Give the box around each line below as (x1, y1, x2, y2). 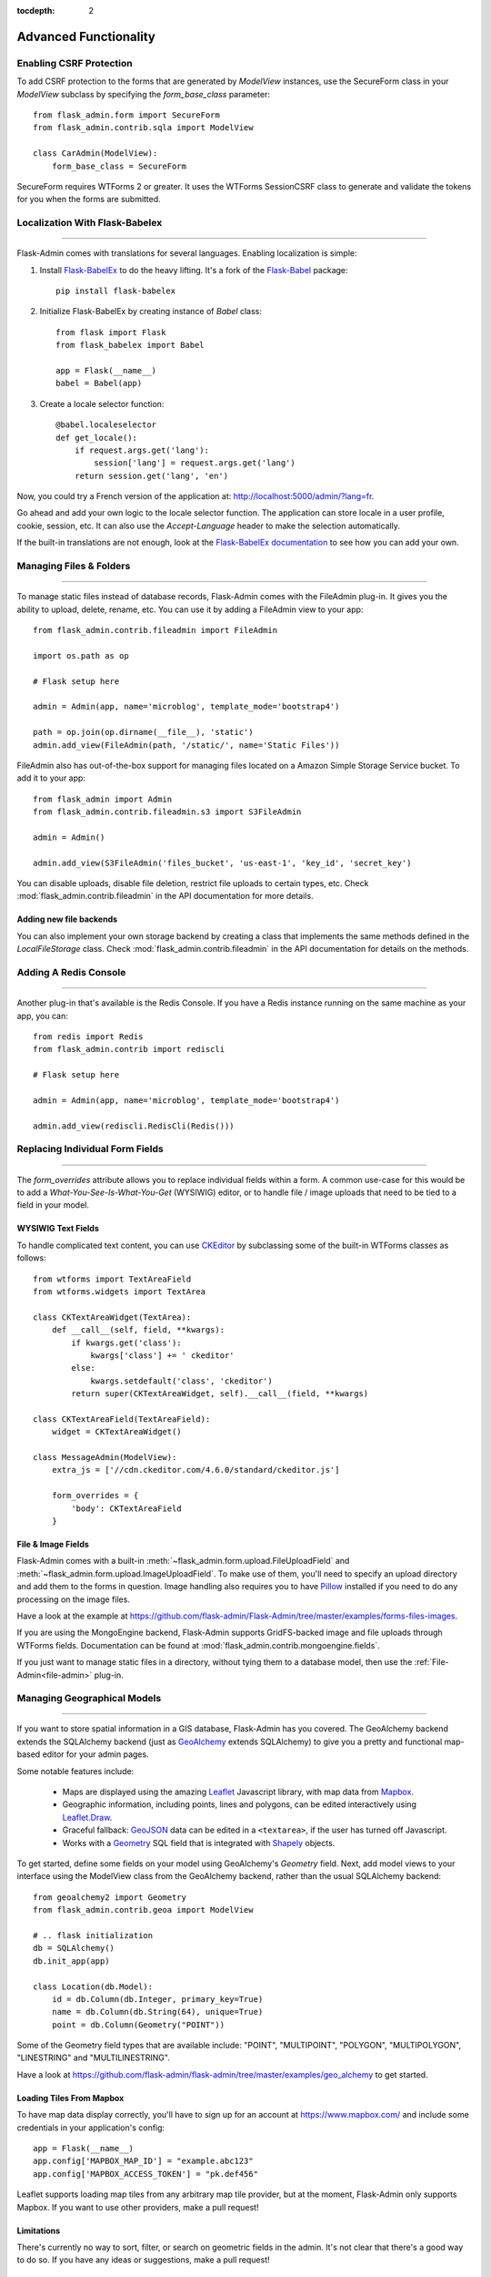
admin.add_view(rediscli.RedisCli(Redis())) (33, 1120, 235, 1131)
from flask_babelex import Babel (55, 340, 205, 351)
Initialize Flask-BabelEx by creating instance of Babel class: (39, 306, 263, 317)
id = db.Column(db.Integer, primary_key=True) (51, 1994, 264, 2004)
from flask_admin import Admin (33, 793, 173, 804)
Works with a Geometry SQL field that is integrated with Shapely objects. (62, 1837, 336, 1848)
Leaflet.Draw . (62, 1812, 113, 1823)
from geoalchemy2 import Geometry (33, 1892, 186, 1903)
